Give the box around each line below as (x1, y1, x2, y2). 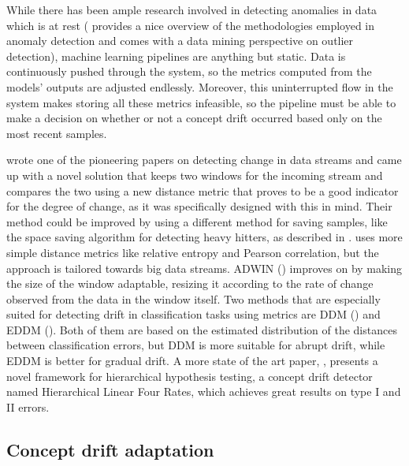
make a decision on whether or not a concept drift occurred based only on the (6, 110, 382, 126)
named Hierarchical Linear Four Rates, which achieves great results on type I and (6, 383, 401, 400)
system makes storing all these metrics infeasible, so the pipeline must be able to (6, 94, 396, 110)
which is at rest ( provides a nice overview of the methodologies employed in (6, 17, 375, 33)
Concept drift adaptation (6, 437, 214, 461)
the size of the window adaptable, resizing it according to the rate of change (6, 275, 374, 292)
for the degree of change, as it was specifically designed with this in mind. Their (6, 198, 392, 214)
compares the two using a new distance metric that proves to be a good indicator (6, 182, 399, 199)
